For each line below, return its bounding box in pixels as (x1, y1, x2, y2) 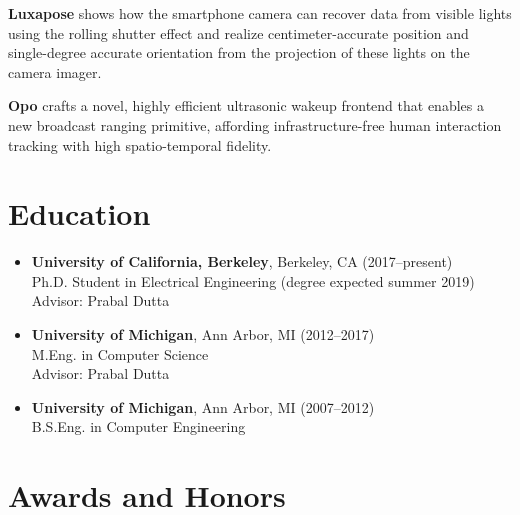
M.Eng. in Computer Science (31, 343, 209, 364)
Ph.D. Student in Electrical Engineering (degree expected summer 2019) (31, 270, 475, 291)
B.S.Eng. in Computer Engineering (31, 416, 246, 437)
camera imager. (8, 61, 102, 82)
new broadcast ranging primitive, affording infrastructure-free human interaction (8, 114, 502, 135)
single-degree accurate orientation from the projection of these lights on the (8, 42, 470, 63)
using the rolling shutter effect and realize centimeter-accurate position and (8, 22, 469, 43)
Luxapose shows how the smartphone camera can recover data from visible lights (8, 3, 512, 23)
